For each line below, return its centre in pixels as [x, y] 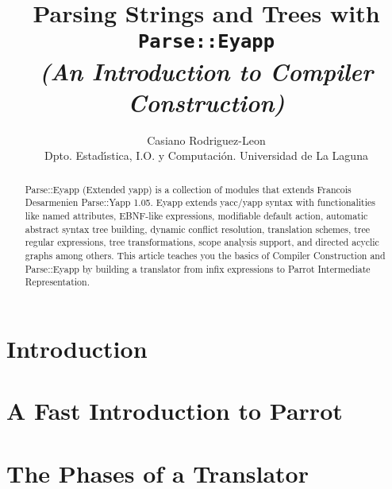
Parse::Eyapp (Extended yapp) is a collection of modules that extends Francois [188, 189]
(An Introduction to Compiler [206, 71]
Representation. [57, 282]
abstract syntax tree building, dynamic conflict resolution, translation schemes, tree [198, 229]
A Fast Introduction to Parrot [175, 411]
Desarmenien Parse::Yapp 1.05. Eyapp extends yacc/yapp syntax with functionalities [200, 202]
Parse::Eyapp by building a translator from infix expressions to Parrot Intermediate [198, 268]
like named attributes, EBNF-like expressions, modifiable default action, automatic [196, 216]
